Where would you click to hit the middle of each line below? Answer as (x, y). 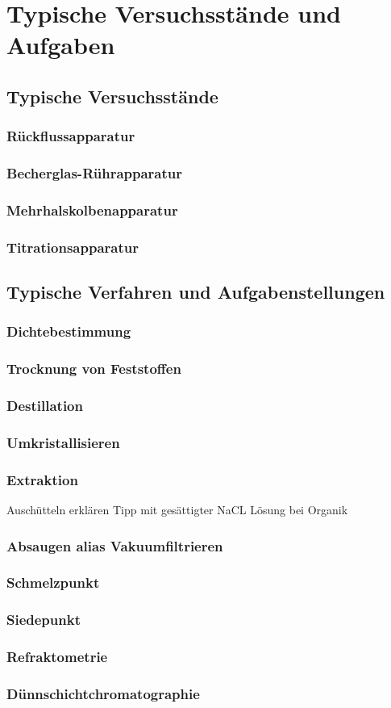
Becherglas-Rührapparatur (95, 173)
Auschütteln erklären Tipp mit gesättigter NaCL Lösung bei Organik (177, 510)
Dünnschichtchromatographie (103, 693)
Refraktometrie (57, 657)
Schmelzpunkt (53, 582)
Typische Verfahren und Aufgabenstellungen (196, 292)
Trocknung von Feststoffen (94, 369)
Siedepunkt (44, 620)
